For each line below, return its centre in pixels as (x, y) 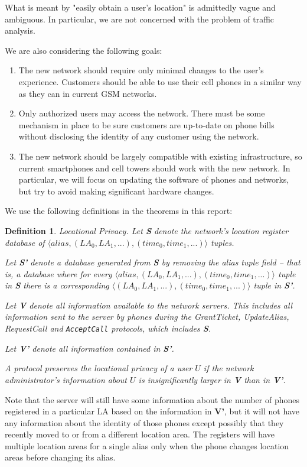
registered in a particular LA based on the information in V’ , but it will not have (152, 411)
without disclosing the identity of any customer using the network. (139, 136)
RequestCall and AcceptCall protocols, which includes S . (108, 328)
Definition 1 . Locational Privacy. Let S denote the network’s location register (147, 230)
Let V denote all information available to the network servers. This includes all (149, 305)
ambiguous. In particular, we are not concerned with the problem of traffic (140, 19)
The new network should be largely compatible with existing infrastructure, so (160, 156)
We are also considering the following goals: (84, 50)
